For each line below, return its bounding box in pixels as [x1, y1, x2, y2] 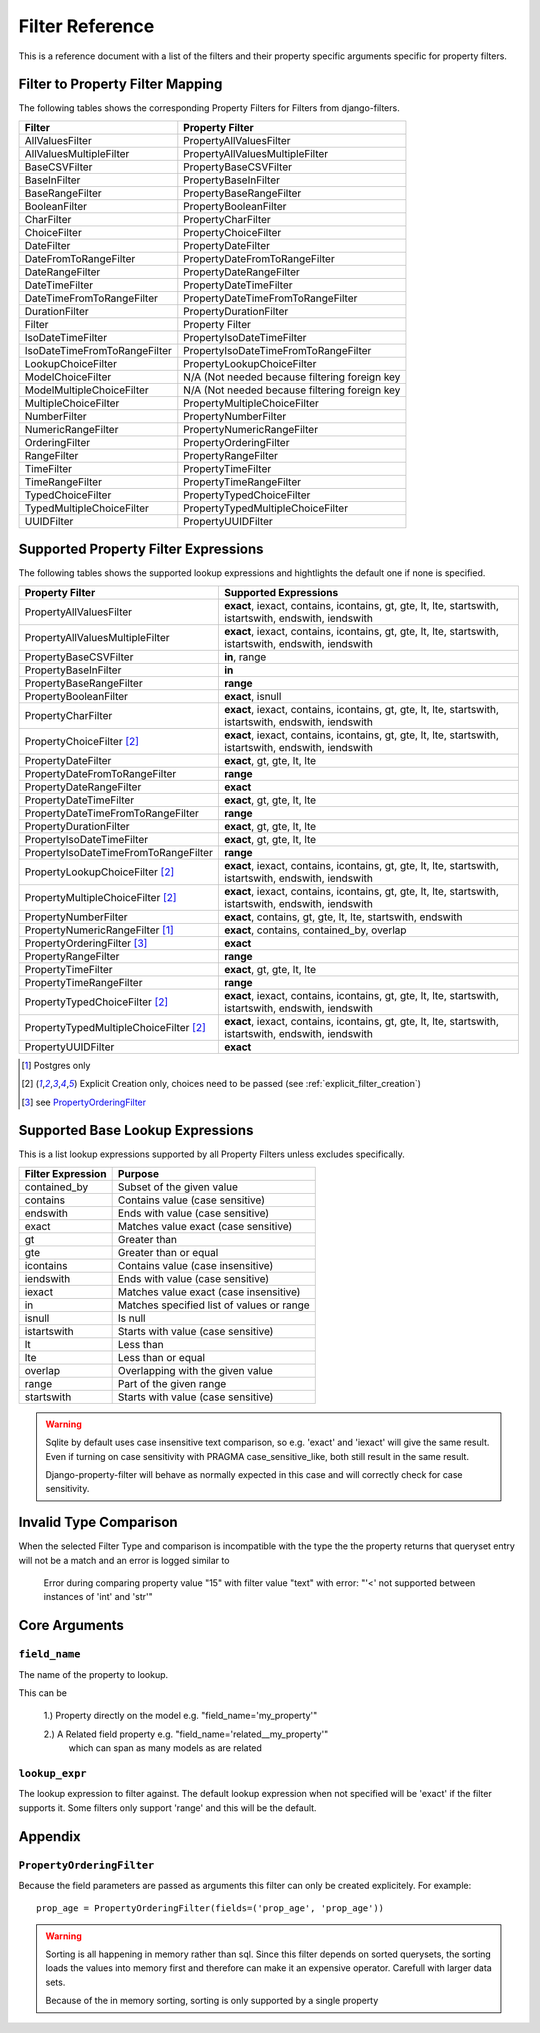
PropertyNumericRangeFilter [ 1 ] [24, 923, 174, 937]
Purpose [117, 1166, 160, 1180]
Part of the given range [117, 1376, 227, 1390]
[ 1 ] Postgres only [21, 1059, 91, 1071]
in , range [223, 650, 267, 664]
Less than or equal [117, 1350, 205, 1364]
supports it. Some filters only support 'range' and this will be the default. [18, 1801, 317, 1814]
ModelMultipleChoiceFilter [24, 383, 149, 397]
